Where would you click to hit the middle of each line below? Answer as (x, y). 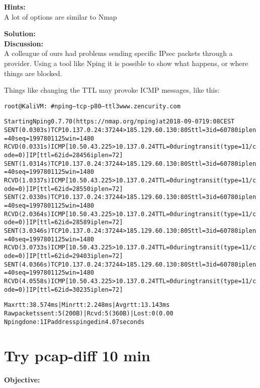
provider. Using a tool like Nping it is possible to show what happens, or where (126, 63)
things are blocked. (33, 73)
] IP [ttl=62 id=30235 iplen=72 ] (74, 289)
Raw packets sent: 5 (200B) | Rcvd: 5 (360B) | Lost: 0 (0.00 (89, 313)
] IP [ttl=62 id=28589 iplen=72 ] (74, 222)
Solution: (20, 34)
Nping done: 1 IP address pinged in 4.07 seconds (74, 322)
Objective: (22, 380)
